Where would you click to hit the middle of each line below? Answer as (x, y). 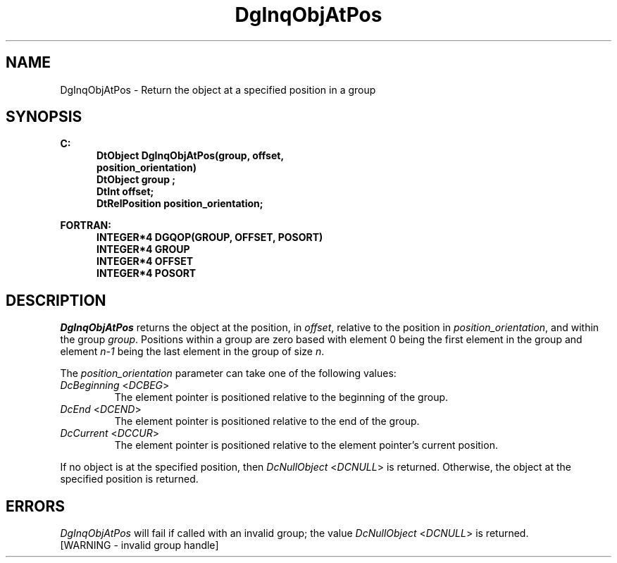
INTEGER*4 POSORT (147, 273)
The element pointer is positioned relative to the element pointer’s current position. (306, 445)
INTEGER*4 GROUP (143, 249)
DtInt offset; (125, 192)
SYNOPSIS (44, 117)
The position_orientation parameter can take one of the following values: (228, 373)
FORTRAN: (86, 225)
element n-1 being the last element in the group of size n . (192, 352)
